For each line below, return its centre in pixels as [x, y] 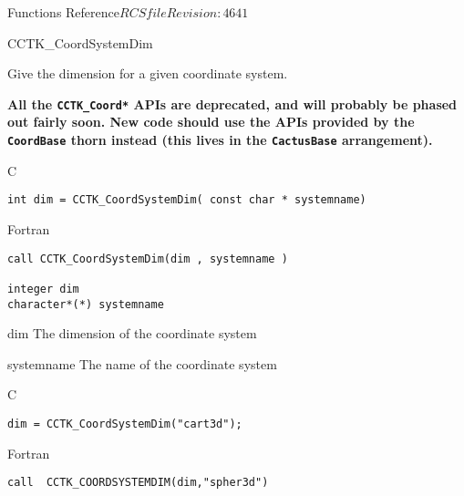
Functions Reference [64, 12]
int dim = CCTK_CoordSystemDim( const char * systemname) [187, 200]
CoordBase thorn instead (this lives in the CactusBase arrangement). [220, 140]
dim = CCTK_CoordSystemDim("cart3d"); [125, 424]
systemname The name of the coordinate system [142, 363]
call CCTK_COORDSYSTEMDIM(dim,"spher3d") [138, 483]
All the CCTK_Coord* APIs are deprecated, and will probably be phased [232, 103]
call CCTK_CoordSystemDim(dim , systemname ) [148, 258]
